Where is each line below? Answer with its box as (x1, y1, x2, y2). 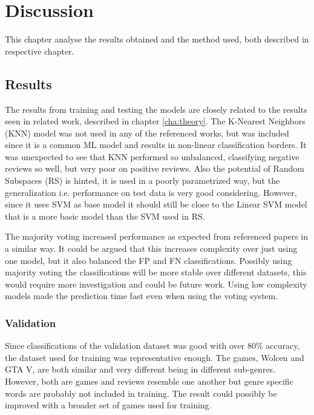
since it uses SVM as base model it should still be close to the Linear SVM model (5, 198, 307, 211)
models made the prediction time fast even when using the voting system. (5, 289, 278, 302)
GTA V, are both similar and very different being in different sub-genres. (5, 363, 276, 376)
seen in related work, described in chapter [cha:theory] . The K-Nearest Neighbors (5, 115, 306, 127)
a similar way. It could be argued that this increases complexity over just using (5, 242, 298, 255)
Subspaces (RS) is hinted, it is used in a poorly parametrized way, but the (5, 174, 280, 187)
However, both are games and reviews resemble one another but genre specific (5, 375, 293, 388)
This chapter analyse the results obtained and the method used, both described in (5, 33, 309, 46)
